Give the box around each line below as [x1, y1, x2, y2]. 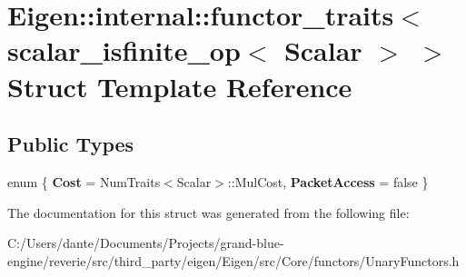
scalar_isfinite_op [7, 32, 241, 69]
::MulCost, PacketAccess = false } [227, 172, 429, 191]
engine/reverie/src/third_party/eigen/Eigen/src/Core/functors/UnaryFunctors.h [7, 251, 460, 270]
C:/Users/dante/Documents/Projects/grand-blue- [7, 233, 284, 252]
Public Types [7, 130, 134, 158]
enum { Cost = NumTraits [7, 172, 161, 191]
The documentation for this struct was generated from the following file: [7, 203, 410, 222]
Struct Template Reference [7, 67, 352, 104]
